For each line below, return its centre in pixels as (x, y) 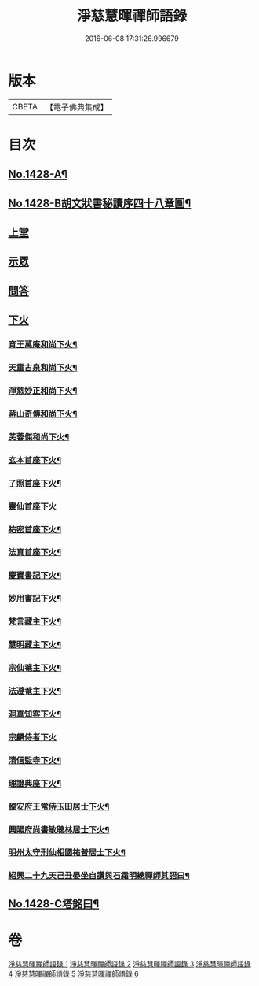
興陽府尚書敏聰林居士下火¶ (59, 829)
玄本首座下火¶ (35, 460)
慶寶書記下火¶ (35, 576)
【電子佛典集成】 (77, 107)
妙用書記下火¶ (35, 599)
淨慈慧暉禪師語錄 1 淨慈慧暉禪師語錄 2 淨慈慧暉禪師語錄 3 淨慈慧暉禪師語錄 (129, 964)
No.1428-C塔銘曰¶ (54, 904)
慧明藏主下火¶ (35, 645)
